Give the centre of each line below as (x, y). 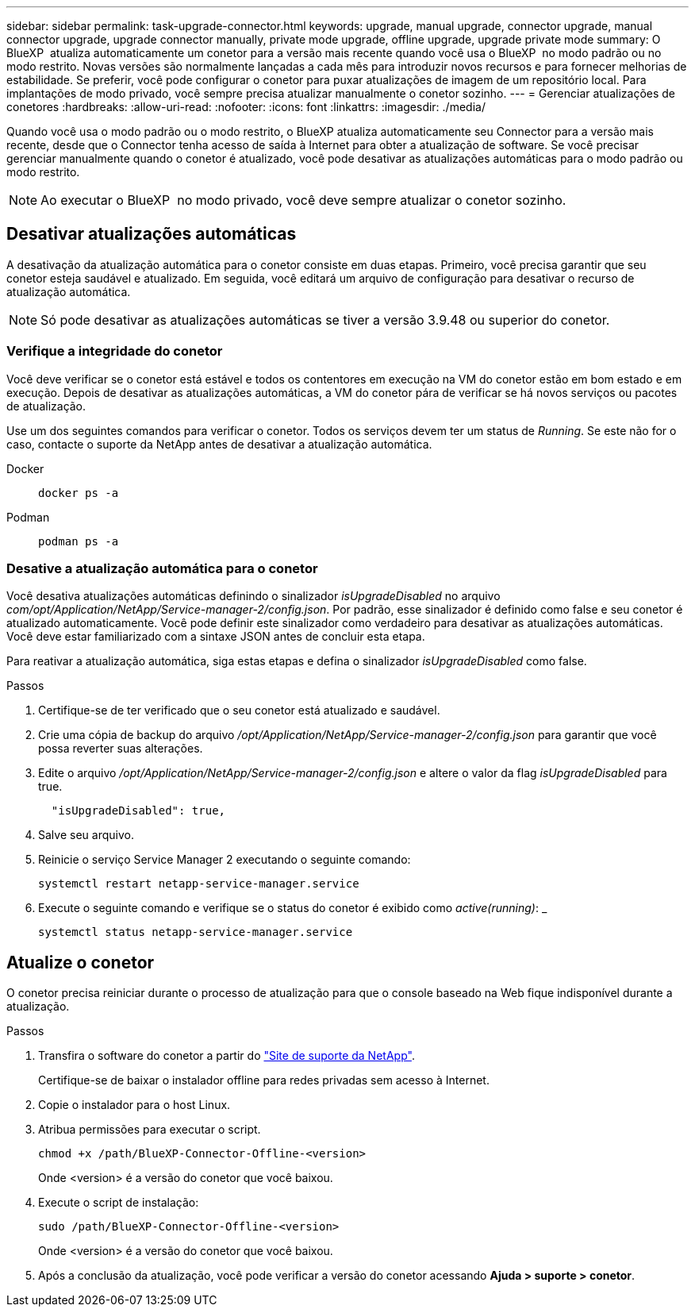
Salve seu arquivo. (86, 835)
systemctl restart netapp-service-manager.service (199, 884)
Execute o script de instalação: (119, 1203)
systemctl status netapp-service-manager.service (196, 932)
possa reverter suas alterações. (121, 749)
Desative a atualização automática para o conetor (162, 568)
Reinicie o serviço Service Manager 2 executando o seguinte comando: (225, 860)
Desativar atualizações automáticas (152, 234)
